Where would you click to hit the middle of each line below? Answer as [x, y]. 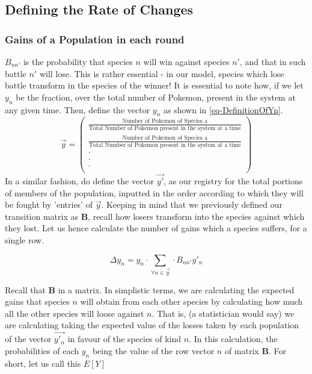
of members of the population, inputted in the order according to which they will [154, 192]
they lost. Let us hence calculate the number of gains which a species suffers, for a [156, 228]
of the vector [28, 339]
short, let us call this [43, 363]
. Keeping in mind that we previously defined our [192, 204]
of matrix [242, 350]
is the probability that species [78, 61]
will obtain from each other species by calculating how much [191, 301]
